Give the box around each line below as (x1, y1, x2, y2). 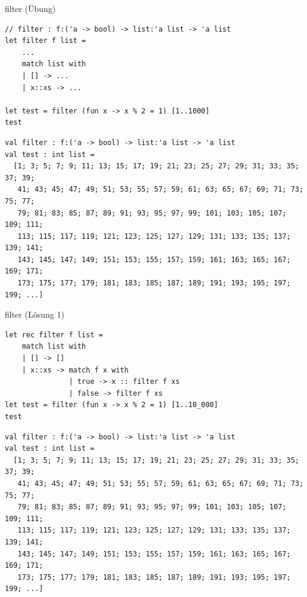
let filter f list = (5, 36, 86, 45)
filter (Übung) (5, 2, 56, 14)
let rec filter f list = (5, 330, 103, 339)
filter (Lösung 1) (5, 308, 64, 321)
